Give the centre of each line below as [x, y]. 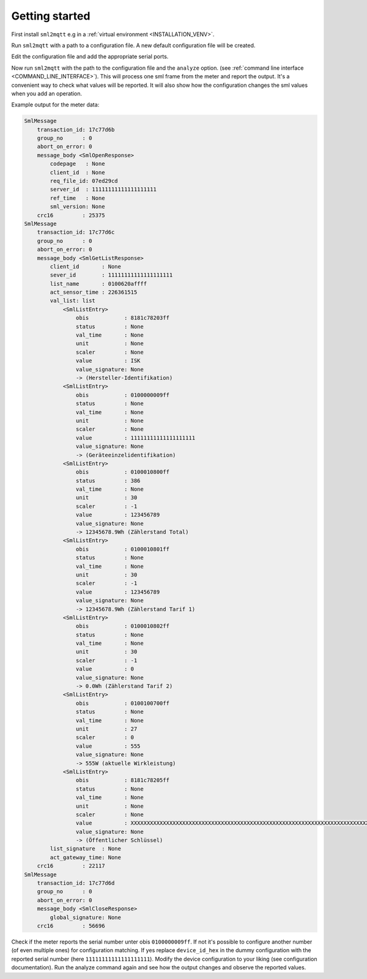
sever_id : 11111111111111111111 [111, 275]
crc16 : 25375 [71, 215]
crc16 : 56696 [71, 926]
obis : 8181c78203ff [122, 318]
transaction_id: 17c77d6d [76, 883]
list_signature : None [86, 849]
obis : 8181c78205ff [122, 780]
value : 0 [105, 669]
